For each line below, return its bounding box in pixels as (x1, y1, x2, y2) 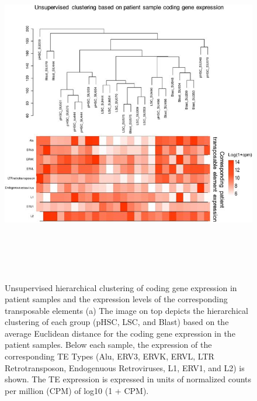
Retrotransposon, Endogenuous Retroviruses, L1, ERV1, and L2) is (5, 361, 245, 374)
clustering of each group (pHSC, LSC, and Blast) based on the (5, 316, 229, 328)
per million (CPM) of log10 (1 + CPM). (5, 384, 149, 396)
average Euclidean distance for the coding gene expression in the (5, 327, 235, 339)
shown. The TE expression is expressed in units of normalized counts (5, 373, 252, 385)
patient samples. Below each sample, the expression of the (5, 338, 212, 351)
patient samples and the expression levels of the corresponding (5, 293, 228, 305)
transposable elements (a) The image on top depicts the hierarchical (5, 304, 248, 316)
